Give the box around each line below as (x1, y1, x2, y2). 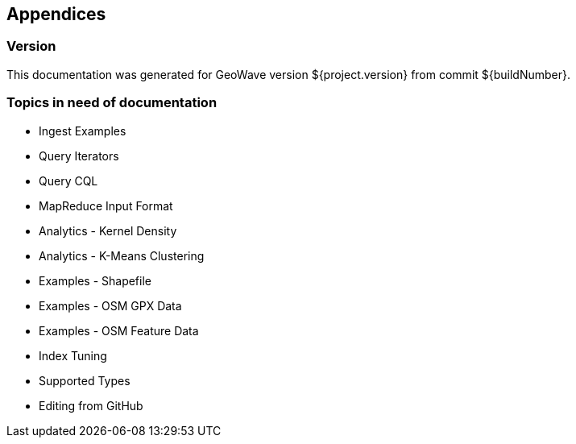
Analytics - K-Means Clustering (39, 248, 205, 263)
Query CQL (39, 173, 98, 188)
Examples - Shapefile (39, 273, 151, 288)
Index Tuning (39, 348, 107, 363)
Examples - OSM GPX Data (39, 298, 182, 313)
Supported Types (39, 373, 131, 388)
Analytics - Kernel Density (39, 223, 177, 238)
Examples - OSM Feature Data (39, 323, 199, 338)
